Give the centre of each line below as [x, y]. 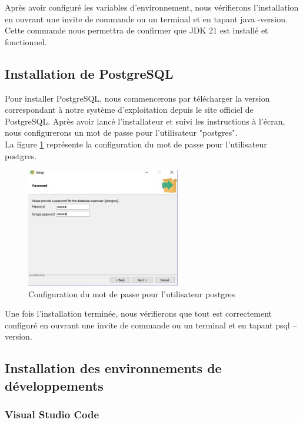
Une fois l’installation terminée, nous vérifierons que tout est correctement [139, 313]
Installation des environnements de [113, 368]
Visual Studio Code [52, 414]
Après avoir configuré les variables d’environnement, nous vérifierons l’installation [152, 7]
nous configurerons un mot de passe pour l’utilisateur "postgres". [121, 132]
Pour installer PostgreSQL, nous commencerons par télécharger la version [137, 98]
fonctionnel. [26, 41]
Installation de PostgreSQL [89, 73]
